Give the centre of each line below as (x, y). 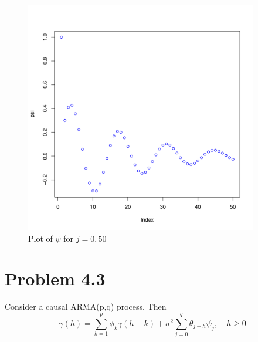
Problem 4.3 (55, 278)
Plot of (40, 238)
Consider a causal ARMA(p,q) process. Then (86, 307)
